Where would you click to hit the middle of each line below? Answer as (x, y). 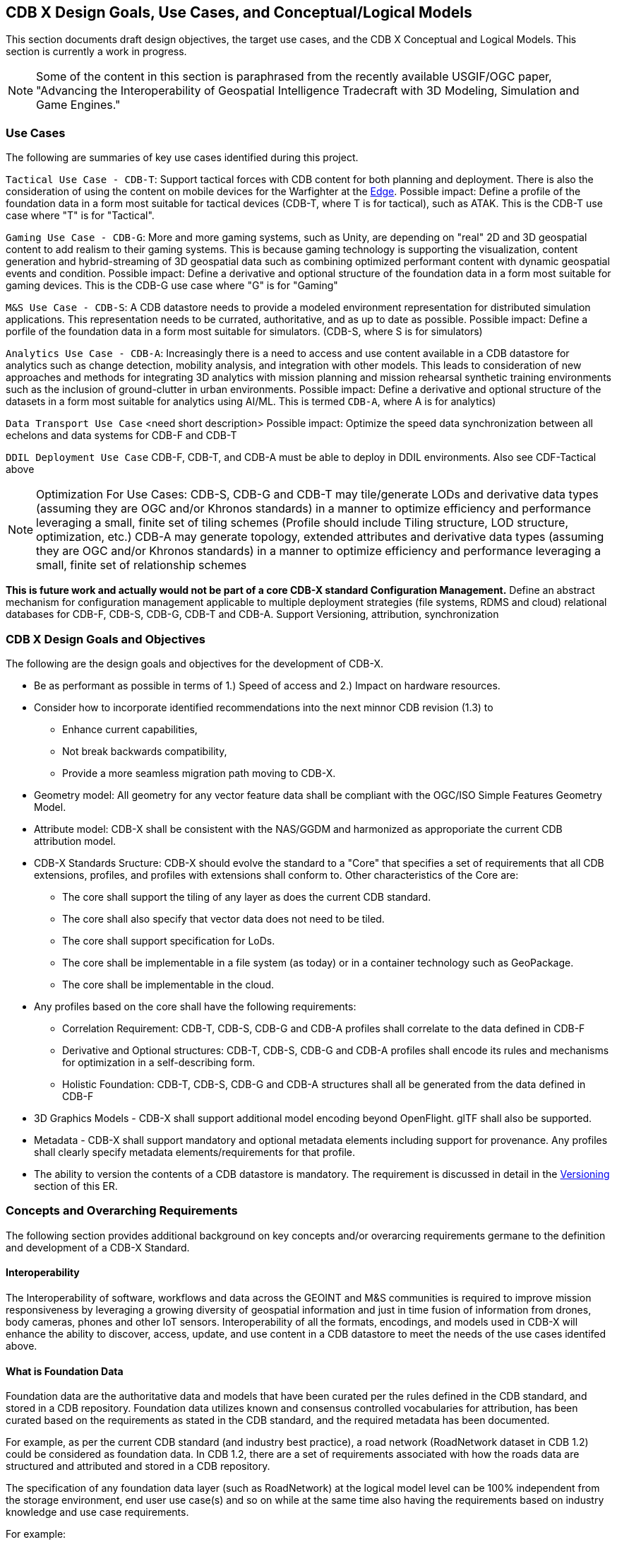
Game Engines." (78, 105)
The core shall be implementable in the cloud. (168, 984)
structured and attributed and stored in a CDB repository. (138, 1466)
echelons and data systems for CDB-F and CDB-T (121, 436)
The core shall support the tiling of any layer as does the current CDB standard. (247, 896)
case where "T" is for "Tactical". (80, 216)
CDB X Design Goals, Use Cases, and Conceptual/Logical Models (239, 12)
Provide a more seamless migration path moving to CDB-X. (199, 773)
